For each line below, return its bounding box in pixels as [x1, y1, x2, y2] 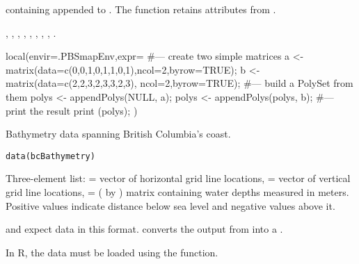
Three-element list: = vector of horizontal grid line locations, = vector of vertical [6, 171, 351, 185]
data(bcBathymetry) [6, 151, 95, 161]
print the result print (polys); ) [6, 103, 138, 117]
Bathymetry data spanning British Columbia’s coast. [6, 126, 231, 141]
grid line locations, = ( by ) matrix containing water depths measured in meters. [6, 185, 349, 199]
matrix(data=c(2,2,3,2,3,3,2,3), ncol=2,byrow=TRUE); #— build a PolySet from [6, 76, 353, 90]
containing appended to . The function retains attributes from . [6, 2, 276, 16]
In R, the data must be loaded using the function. [6, 245, 218, 259]
